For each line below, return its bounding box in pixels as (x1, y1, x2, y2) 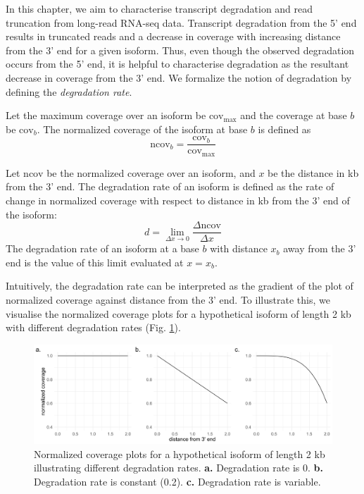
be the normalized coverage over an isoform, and (46, 165, 256, 180)
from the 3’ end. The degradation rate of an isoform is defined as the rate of (6, 179, 334, 194)
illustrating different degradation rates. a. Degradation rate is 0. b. (34, 460, 324, 475)
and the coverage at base (240, 108, 347, 123)
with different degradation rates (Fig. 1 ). (6, 320, 181, 335)
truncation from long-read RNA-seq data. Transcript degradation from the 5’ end (6, 15, 357, 30)
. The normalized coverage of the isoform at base (37, 121, 248, 136)
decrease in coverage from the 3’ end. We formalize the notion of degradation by (6, 70, 352, 85)
